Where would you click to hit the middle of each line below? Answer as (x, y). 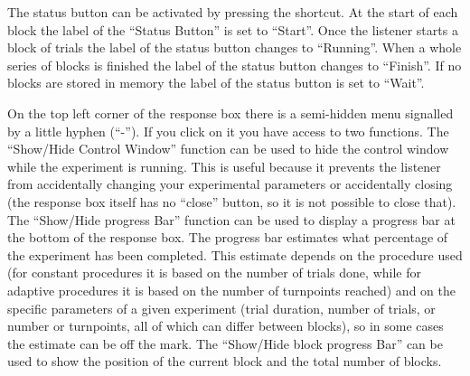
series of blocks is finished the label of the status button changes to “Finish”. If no (235, 65)
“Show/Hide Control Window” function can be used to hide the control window (228, 149)
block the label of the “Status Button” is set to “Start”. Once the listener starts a (233, 29)
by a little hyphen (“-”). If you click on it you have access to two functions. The (228, 131)
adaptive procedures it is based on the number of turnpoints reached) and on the (231, 290)
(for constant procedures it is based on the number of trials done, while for (214, 273)
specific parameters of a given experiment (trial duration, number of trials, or (221, 308)
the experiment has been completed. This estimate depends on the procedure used (235, 254)
